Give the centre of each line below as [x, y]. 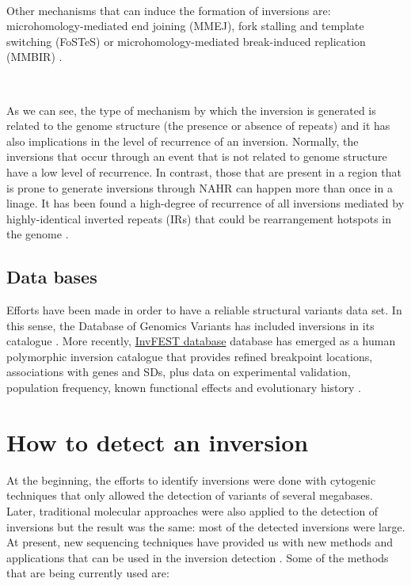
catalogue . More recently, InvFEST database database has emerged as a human [201, 341]
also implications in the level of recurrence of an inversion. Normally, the [183, 141]
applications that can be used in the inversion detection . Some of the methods [198, 557]
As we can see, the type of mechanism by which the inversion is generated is [191, 110]
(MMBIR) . [34, 57]
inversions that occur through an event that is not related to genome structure [197, 156]
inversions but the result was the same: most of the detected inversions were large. [206, 526]
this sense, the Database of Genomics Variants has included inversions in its [190, 325]
